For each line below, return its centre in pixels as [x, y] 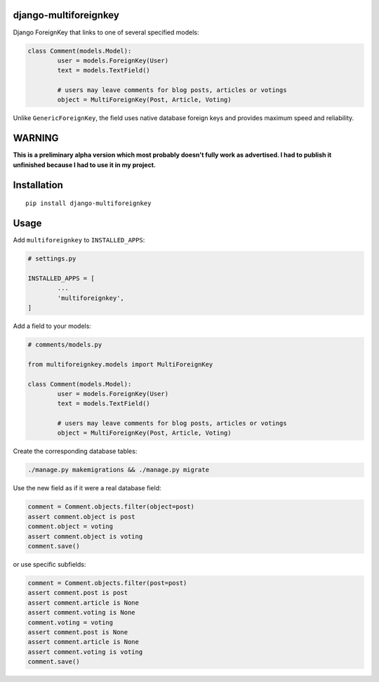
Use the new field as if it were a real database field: [87, 488]
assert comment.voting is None [82, 612]
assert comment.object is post [82, 517]
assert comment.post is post [78, 593]
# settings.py [52, 259]
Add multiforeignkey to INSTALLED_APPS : [79, 240]
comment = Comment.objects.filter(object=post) [111, 507]
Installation [38, 185]
